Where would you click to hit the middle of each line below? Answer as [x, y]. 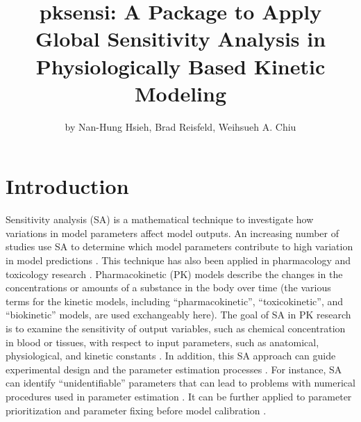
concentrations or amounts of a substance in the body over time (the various [168, 287]
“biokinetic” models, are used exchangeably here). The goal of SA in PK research [178, 315]
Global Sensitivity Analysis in [180, 39]
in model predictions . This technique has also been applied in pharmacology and [178, 260]
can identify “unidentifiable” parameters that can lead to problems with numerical [180, 383]
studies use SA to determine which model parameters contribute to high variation [179, 246]
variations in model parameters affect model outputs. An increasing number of [173, 233]
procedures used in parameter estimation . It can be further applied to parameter [179, 396]
